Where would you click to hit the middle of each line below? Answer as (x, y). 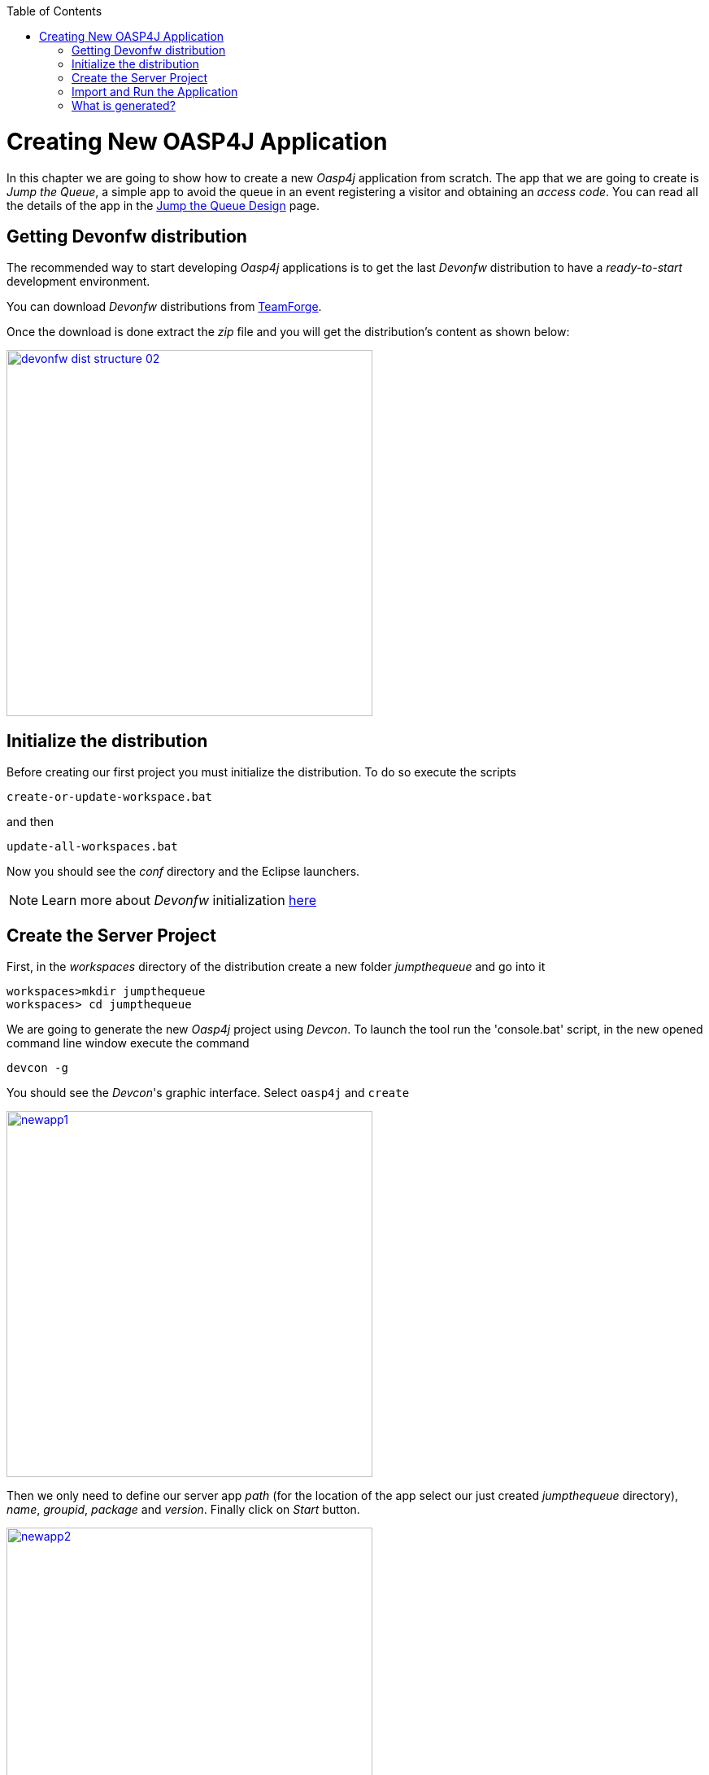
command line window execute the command (128, 1043)
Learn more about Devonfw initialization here (179, 901)
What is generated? (124, 105)
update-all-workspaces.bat (92, 847)
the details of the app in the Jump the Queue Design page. (163, 205)
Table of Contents (54, 11)
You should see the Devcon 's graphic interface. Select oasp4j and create (208, 1093)
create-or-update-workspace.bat (109, 797)
